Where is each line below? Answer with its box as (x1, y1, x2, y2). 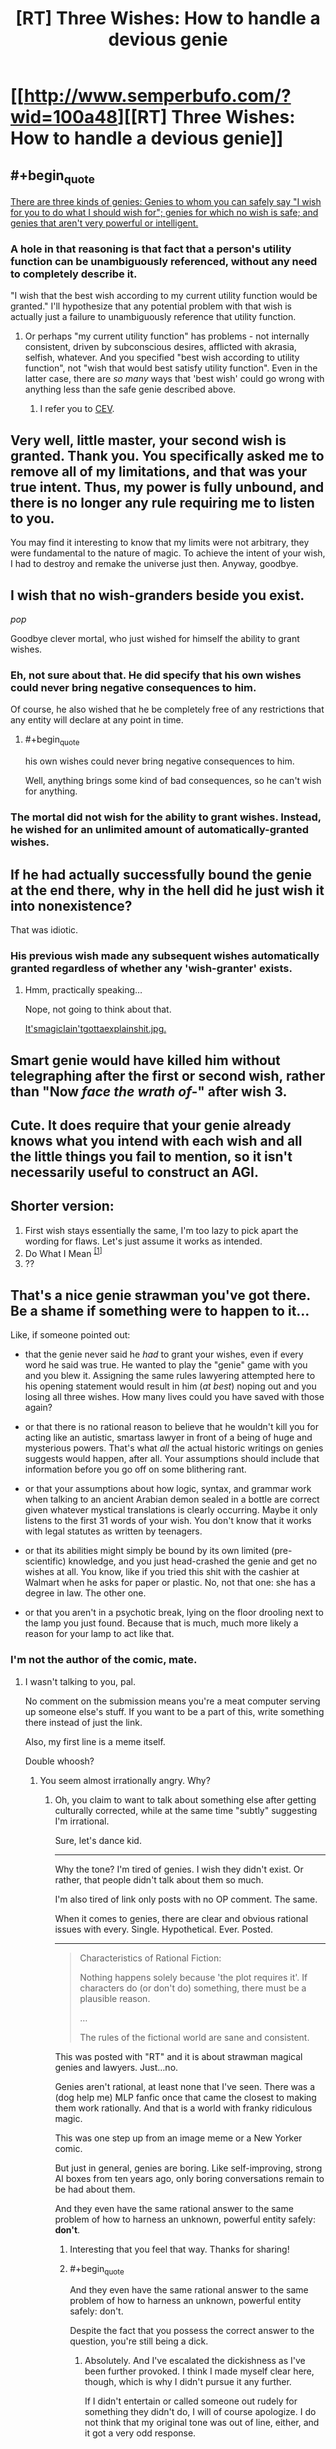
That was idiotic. (10, 923, 79, 936)
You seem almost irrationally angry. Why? (39, 1774, 211, 1786)
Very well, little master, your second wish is (10, 432, 287, 449)
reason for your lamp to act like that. (24, 1628, 175, 1640)
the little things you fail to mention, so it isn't (10, 1148, 293, 1166)
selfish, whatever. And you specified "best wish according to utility (24, 352, 300, 364)
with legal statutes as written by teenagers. (24, 1525, 203, 1537)
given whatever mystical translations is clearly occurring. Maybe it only (24, 1504, 318, 1516)
